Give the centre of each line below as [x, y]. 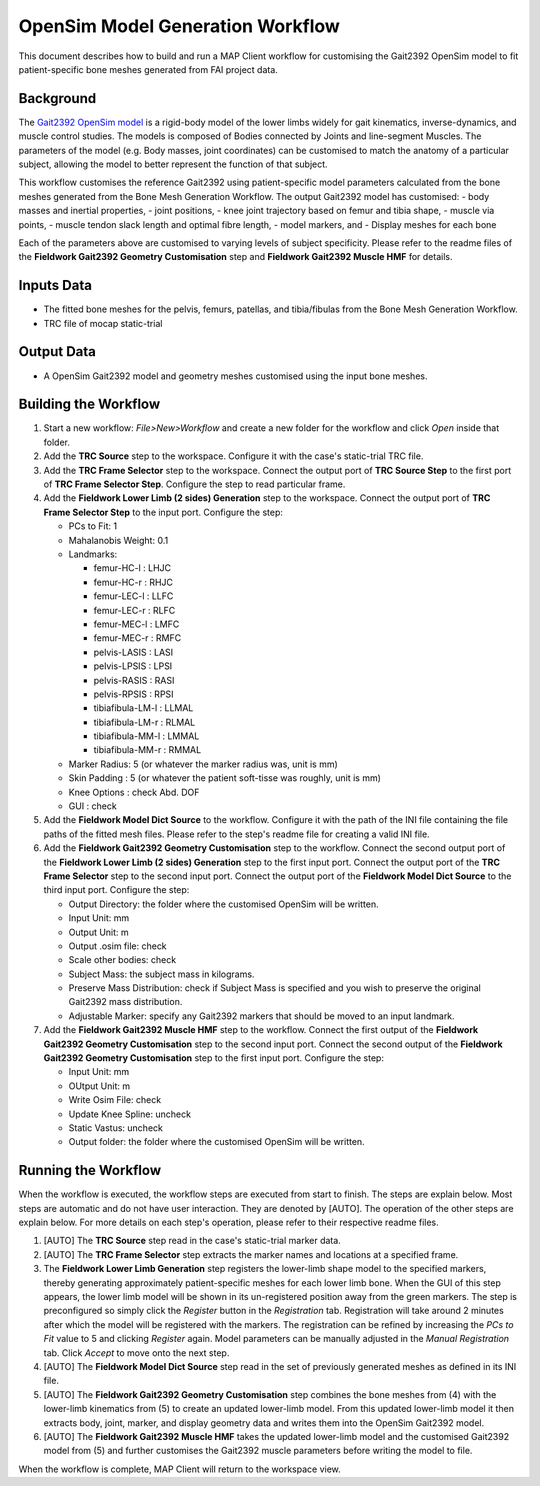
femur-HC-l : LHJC [132, 568]
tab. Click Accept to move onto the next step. [136, 1352]
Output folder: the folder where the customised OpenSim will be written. [216, 1142]
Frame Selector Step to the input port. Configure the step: [163, 512]
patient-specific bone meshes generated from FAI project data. [148, 69]
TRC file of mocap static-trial [103, 323]
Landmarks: [93, 554]
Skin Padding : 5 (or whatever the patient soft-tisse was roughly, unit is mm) [225, 778]
